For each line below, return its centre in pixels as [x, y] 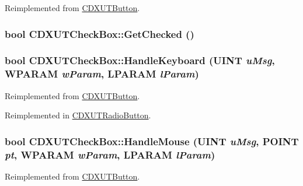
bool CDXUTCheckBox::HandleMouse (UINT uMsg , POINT [152, 141]
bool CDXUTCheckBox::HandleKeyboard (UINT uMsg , [140, 60]
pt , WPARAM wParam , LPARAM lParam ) [110, 154]
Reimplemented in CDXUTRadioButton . [78, 115]
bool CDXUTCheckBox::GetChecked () [100, 34]
